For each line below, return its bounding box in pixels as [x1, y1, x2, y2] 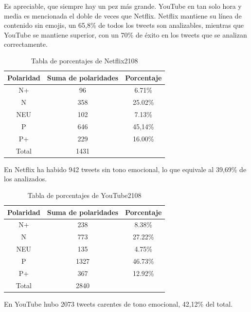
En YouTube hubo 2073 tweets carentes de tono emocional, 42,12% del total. [4, 298, 233, 309]
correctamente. [4, 39, 48, 49]
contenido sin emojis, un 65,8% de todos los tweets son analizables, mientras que [4, 20, 244, 30]
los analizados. [4, 174, 47, 184]
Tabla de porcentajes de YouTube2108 [27, 190, 142, 200]
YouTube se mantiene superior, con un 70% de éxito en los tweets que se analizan [4, 29, 247, 39]
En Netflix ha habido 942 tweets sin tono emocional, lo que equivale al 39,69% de [4, 164, 247, 174]
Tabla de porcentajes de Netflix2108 [31, 55, 138, 65]
